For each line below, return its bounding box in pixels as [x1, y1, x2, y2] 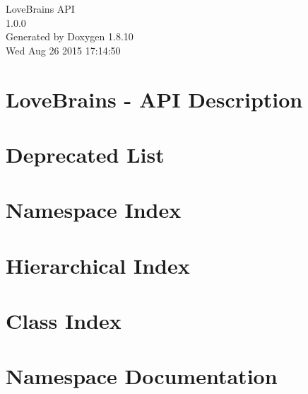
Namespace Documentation [6, 361, 278, 390]
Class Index [6, 306, 122, 335]
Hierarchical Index [6, 250, 190, 279]
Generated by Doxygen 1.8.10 [6, 29, 134, 44]
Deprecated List [6, 139, 165, 168]
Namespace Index [6, 195, 182, 224]
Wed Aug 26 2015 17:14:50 [6, 42, 121, 57]
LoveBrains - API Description [6, 84, 303, 113]
